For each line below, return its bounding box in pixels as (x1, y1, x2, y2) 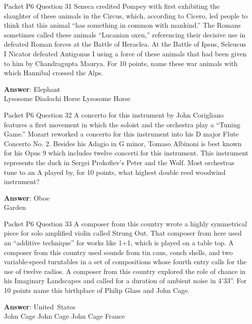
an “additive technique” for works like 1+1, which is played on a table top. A (4, 238, 234, 248)
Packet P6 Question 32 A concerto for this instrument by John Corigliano (4, 109, 224, 119)
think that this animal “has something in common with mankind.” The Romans (4, 20, 241, 30)
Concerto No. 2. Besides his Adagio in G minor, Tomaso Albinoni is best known (4, 138, 242, 148)
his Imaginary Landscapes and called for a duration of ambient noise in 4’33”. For (4, 275, 247, 286)
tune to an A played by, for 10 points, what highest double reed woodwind (4, 167, 226, 177)
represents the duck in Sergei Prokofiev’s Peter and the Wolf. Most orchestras (4, 157, 235, 167)
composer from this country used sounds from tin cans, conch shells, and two (4, 247, 233, 257)
